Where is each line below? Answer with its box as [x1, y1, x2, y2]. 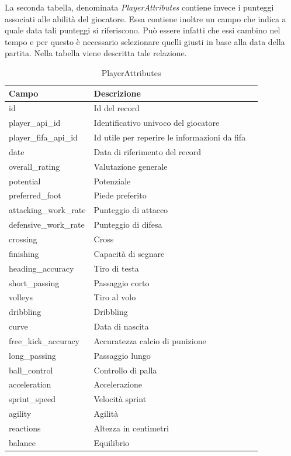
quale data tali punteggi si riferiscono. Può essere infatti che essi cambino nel [5, 24, 280, 36]
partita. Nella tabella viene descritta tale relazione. [5, 47, 187, 59]
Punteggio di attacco [93, 204, 168, 216]
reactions [9, 421, 41, 434]
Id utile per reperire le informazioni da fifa [93, 131, 246, 143]
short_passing [9, 276, 60, 289]
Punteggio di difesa [93, 218, 162, 231]
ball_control [9, 364, 53, 376]
